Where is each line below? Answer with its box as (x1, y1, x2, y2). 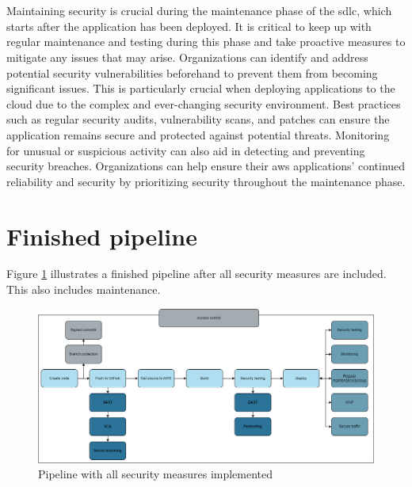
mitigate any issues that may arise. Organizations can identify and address (6, 48, 368, 65)
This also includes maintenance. (6, 281, 161, 298)
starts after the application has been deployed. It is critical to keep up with (6, 17, 372, 34)
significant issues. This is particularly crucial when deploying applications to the (6, 80, 395, 97)
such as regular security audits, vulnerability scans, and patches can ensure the (6, 111, 390, 127)
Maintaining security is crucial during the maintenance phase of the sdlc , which (6, 2, 392, 19)
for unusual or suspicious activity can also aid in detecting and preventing (6, 142, 365, 158)
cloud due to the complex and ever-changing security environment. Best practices (6, 95, 401, 112)
